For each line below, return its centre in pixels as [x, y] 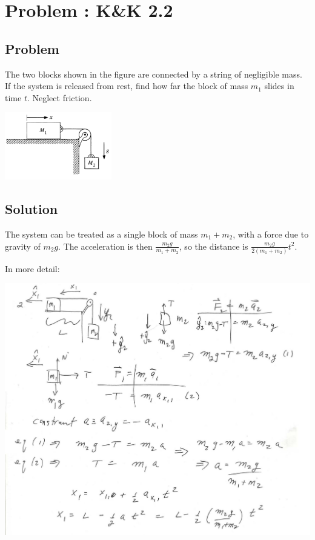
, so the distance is [214, 246]
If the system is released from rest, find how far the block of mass [127, 86]
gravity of [23, 246]
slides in [279, 86]
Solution [31, 209]
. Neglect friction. [59, 97]
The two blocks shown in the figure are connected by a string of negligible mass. [154, 74]
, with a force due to [271, 234]
